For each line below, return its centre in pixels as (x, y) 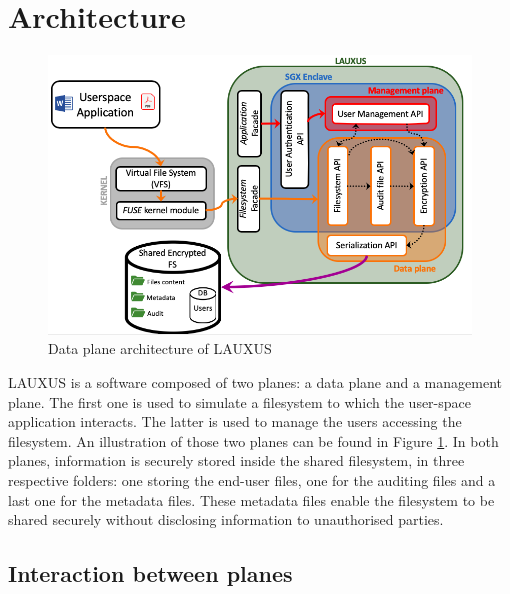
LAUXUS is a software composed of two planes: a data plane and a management (255, 381)
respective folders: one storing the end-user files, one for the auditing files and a (252, 479)
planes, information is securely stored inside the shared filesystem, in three (236, 460)
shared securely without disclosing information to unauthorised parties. (226, 519)
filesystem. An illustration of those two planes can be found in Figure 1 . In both (253, 440)
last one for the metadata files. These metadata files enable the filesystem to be (251, 499)
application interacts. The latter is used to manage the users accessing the (235, 421)
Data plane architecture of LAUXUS (160, 348)
